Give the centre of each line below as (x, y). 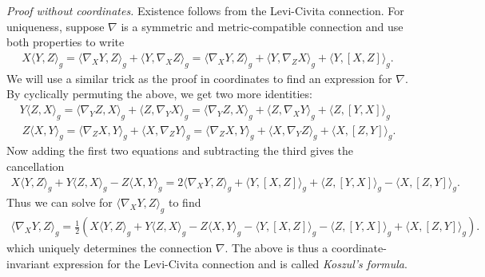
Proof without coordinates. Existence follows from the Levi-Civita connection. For (205, 10)
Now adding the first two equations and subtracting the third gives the (180, 150)
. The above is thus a (276, 248)
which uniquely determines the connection (109, 248)
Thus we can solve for (60, 202)
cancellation (36, 166)
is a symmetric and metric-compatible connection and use (262, 26)
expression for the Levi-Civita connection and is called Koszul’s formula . (230, 263)
